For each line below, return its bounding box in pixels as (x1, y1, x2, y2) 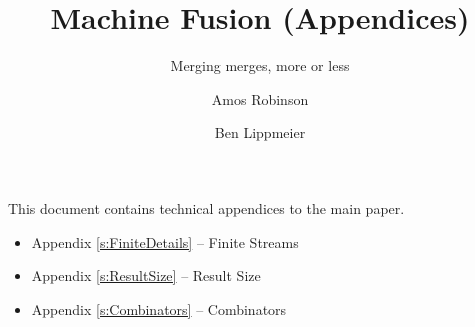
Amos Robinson (211, 88, 309, 109)
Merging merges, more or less (170, 55, 350, 76)
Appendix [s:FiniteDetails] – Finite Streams (31, 231, 299, 252)
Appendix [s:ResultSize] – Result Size (31, 265, 261, 286)
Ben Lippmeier (214, 122, 306, 143)
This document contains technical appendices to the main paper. (8, 197, 405, 218)
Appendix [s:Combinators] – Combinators (31, 298, 287, 319)
